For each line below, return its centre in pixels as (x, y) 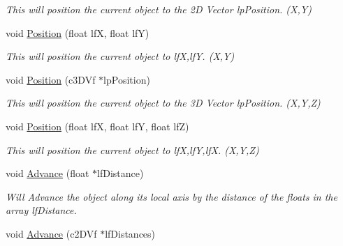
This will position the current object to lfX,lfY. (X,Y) (120, 56)
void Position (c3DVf (51, 79)
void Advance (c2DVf (51, 233)
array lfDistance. (41, 210)
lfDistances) (130, 233)
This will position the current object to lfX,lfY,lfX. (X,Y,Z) (132, 149)
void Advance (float (48, 173)
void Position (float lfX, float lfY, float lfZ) (97, 126)
